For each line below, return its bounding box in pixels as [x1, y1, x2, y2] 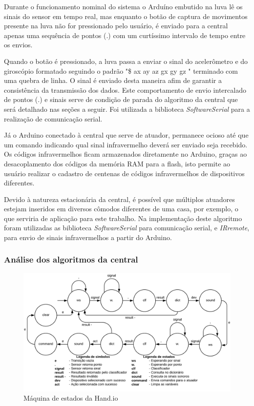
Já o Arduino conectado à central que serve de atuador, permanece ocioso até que [4, 130, 249, 140]
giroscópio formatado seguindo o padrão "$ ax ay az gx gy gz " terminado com [4, 65, 238, 76]
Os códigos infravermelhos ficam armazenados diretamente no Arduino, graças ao [4, 149, 247, 159]
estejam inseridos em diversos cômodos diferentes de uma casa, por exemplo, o [4, 203, 238, 214]
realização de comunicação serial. [4, 113, 103, 123]
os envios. [4, 40, 33, 50]
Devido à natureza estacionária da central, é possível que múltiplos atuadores [4, 194, 235, 204]
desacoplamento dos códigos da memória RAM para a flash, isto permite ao [4, 158, 231, 168]
